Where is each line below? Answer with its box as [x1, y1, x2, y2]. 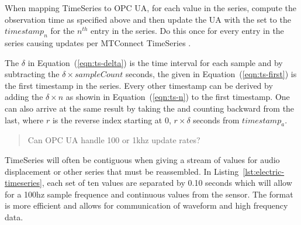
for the [50, 25, 75, 37]
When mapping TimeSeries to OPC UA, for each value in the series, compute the [5, 2, 297, 13]
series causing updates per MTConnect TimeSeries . [5, 36, 191, 49]
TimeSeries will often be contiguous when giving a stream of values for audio [5, 153, 280, 165]
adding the [5, 91, 43, 103]
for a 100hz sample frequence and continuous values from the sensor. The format [5, 188, 293, 200]
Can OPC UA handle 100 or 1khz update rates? [27, 134, 200, 146]
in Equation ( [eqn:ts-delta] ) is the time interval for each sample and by [27, 56, 283, 68]
